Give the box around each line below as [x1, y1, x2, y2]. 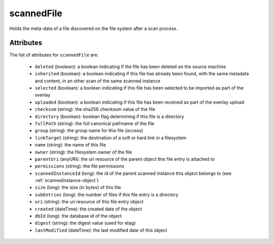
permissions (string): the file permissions [35, 163, 124, 169]
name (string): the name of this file [35, 142, 107, 148]
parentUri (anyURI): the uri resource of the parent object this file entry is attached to [35, 156, 215, 162]
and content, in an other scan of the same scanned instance [35, 78, 161, 84]
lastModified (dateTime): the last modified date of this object [35, 227, 167, 233]
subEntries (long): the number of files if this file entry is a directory [35, 191, 179, 198]
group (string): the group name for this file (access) [35, 128, 144, 134]
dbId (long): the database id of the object [35, 213, 122, 219]
